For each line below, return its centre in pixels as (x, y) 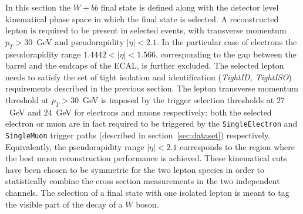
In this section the (38, 7)
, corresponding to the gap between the (226, 54)
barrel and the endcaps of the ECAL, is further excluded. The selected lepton (145, 65)
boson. (147, 204)
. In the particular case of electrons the (227, 41)
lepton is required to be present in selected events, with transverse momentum (146, 30)
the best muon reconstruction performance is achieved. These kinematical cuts (146, 158)
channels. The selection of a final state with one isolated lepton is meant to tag (147, 193)
